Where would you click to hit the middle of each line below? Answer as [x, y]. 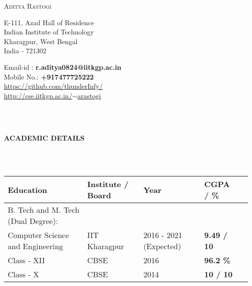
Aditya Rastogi [28, 6]
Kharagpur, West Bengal [41, 41]
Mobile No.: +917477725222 [49, 76]
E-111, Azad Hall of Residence [49, 22]
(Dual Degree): [33, 221]
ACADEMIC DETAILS [44, 137]
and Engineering [36, 246]
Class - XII [26, 260]
